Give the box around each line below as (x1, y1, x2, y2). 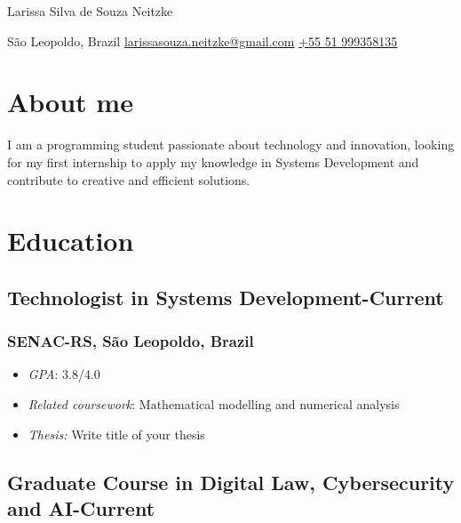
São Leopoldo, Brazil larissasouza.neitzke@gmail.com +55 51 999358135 (7, 31, 398, 50)
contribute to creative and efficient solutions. (7, 170, 250, 189)
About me (7, 84, 133, 120)
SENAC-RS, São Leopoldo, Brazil (7, 330, 254, 352)
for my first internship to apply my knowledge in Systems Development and (7, 152, 419, 171)
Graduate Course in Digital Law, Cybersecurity (7, 468, 455, 495)
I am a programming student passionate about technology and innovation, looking (7, 135, 455, 154)
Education (7, 222, 134, 259)
